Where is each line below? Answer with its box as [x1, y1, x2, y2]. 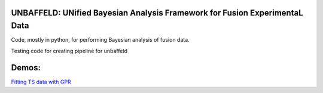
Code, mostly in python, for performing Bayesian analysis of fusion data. [11, 36, 190, 44]
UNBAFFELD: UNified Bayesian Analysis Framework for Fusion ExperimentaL [11, 8, 303, 18]
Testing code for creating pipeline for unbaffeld [11, 47, 128, 54]
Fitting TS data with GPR [11, 78, 71, 86]
